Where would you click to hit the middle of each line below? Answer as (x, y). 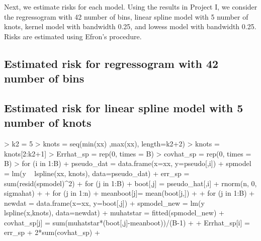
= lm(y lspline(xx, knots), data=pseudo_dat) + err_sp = (97, 173)
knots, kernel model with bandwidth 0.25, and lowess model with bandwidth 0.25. (130, 26)
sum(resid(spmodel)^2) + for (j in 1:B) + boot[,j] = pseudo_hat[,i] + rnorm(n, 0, (130, 183)
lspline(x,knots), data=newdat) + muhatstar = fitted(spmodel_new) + (114, 213)
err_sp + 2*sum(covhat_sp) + (52, 232)
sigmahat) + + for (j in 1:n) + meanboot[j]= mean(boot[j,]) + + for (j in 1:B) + (129, 193)
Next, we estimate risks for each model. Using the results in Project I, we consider (131, 7)
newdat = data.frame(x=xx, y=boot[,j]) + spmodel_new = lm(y (104, 203)
